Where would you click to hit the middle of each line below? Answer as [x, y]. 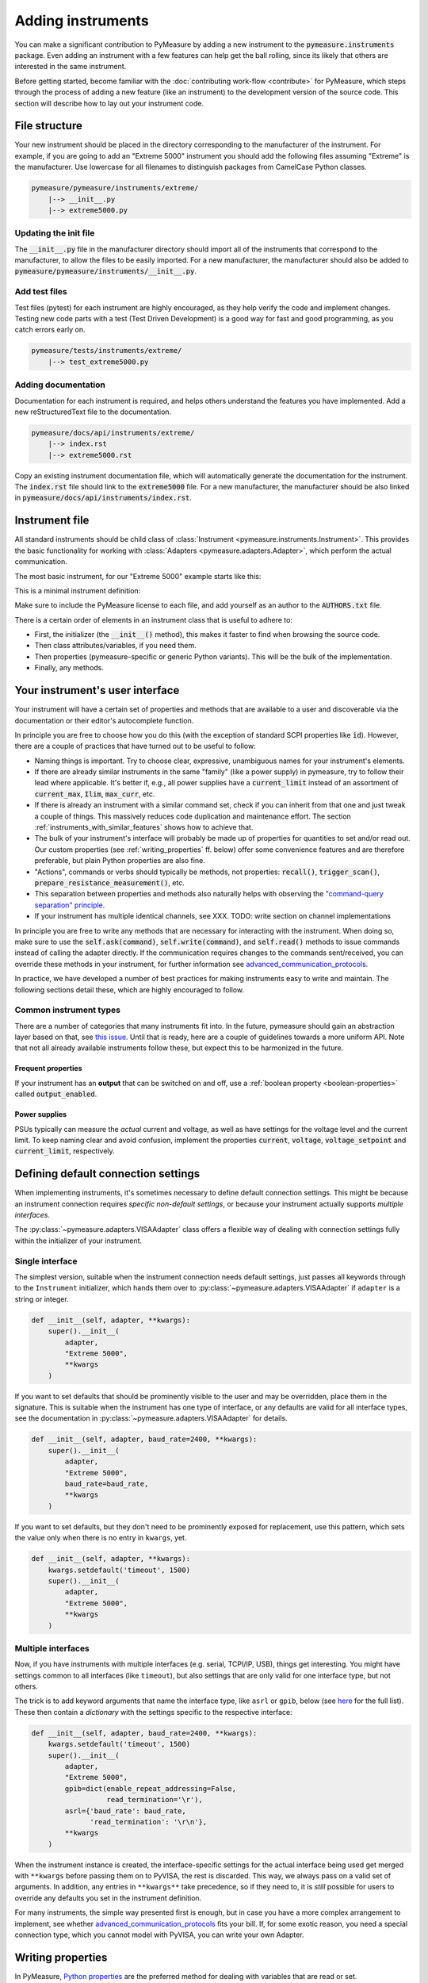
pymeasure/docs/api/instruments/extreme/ [113, 433]
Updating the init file [55, 233]
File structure [48, 126]
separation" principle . [70, 905]
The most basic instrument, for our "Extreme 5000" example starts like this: [138, 576]
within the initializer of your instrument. [78, 1241]
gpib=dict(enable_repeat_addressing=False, [151, 1788]
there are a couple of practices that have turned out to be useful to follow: [136, 746]
